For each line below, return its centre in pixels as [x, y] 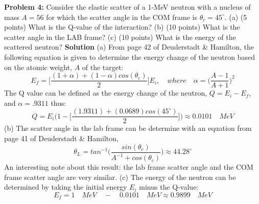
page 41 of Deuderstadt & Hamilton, [61, 138]
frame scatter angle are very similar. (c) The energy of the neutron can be [120, 177]
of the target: [103, 67]
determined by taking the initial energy [66, 187]
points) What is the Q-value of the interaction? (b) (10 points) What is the [122, 27]
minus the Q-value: [169, 187]
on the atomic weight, [38, 67]
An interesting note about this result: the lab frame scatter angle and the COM [129, 167]
